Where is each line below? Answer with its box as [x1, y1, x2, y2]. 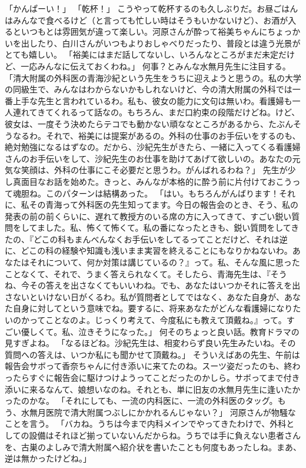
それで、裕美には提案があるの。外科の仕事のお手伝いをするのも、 [45, 129, 301, 141]
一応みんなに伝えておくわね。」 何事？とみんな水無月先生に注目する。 [21, 59, 291, 72]
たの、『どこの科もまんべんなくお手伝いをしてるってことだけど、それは [5, 233, 280, 245]
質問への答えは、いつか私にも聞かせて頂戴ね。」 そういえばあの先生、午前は [5, 348, 300, 360]
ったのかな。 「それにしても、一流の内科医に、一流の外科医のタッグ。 [5, 394, 278, 407]
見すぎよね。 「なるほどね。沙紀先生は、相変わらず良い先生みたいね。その [5, 337, 296, 349]
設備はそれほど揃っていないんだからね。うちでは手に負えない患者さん [29, 429, 301, 441]
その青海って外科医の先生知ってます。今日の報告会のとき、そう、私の [29, 198, 299, 211]
